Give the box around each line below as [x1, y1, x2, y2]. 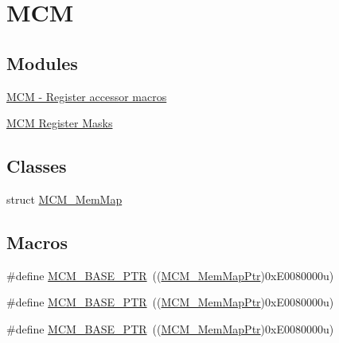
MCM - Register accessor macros [6, 88, 167, 104]
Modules [6, 50, 78, 75]
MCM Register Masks [6, 115, 113, 131]
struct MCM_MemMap [6, 190, 123, 207]
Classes [6, 154, 67, 178]
